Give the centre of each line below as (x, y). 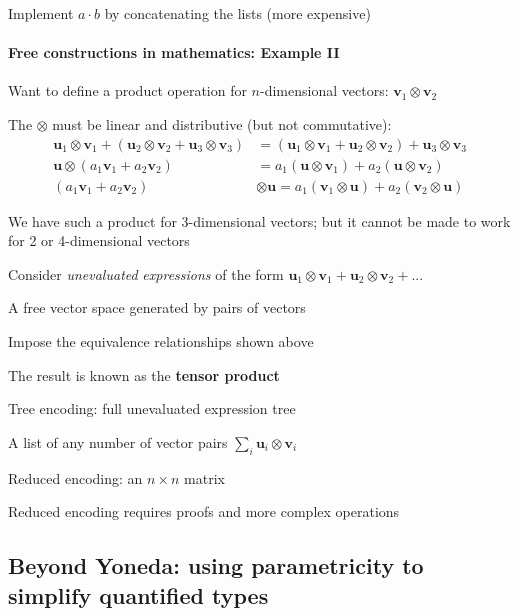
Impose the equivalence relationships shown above (161, 341)
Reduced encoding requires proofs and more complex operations (204, 511)
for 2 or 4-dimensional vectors (99, 240)
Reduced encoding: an (75, 477)
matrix (204, 477)
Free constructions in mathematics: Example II (174, 52)
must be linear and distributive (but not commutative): (222, 123)
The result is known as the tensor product (144, 374)
